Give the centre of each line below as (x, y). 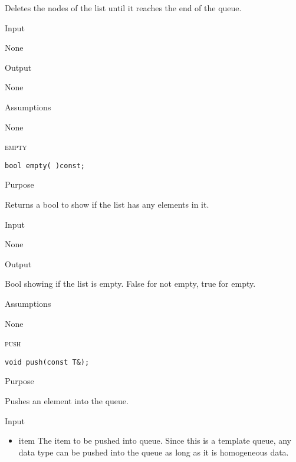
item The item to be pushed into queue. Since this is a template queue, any (155, 440)
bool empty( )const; (45, 166)
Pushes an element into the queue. (67, 401)
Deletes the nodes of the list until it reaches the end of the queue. (123, 8)
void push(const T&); (47, 362)
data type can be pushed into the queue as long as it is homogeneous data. (154, 452)
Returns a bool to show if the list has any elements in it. (107, 204)
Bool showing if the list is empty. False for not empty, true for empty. (130, 284)
